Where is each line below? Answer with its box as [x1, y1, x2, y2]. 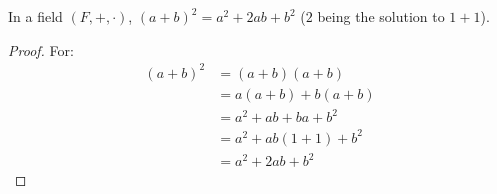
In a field [8, 6, 63, 26]
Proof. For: [8, 39, 74, 60]
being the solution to [317, 6, 445, 26]
